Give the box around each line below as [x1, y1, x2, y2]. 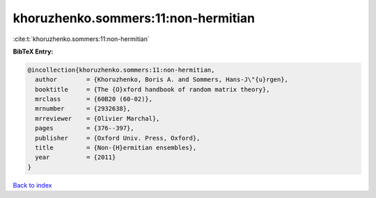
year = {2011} [35, 154, 116, 161]
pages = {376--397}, [35, 124, 135, 132]
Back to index [13, 181, 52, 189]
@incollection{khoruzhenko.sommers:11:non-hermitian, [27, 66, 215, 74]
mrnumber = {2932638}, [35, 105, 131, 113]
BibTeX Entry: [13, 47, 54, 56]
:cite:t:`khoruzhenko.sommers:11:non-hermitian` [13, 35, 150, 43]
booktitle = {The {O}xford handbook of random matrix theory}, [35, 85, 270, 93]
